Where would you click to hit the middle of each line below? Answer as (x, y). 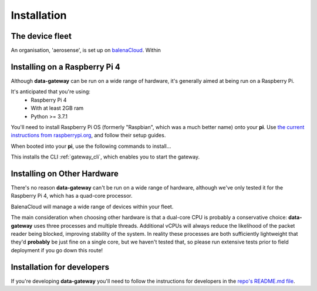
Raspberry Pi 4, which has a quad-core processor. (72, 196)
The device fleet (41, 36)
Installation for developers (60, 267)
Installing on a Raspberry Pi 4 (65, 67)
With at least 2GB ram (57, 108)
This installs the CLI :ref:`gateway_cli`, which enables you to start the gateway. (105, 157)
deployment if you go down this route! (57, 250)
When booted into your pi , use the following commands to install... (91, 146)
